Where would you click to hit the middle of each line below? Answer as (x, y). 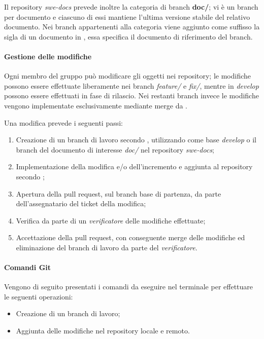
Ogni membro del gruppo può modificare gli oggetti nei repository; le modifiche (128, 76)
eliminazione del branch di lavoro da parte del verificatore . (107, 247)
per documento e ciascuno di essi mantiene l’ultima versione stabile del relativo (127, 16)
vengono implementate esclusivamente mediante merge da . (96, 105)
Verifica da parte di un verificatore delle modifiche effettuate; (111, 220)
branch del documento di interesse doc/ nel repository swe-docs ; (115, 149)
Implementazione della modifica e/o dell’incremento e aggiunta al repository (134, 166)
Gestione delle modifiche (48, 56)
